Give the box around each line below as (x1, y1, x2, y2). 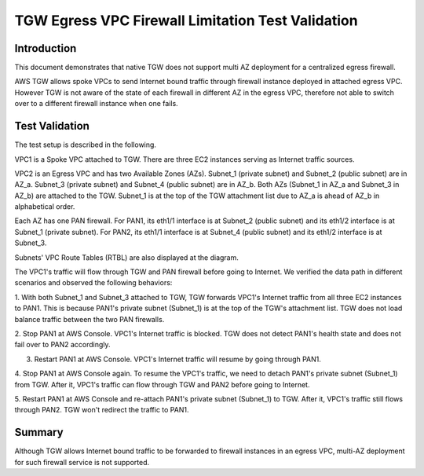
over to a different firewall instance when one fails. (14, 99, 178, 108)
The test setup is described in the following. (14, 140, 157, 149)
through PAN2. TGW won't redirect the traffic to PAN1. (14, 405, 189, 415)
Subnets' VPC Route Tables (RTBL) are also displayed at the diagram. (14, 252, 239, 262)
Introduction (14, 42, 77, 55)
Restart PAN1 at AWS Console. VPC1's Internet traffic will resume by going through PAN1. (34, 354, 322, 364)
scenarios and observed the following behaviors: (14, 278, 173, 287)
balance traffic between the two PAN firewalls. (14, 314, 165, 324)
